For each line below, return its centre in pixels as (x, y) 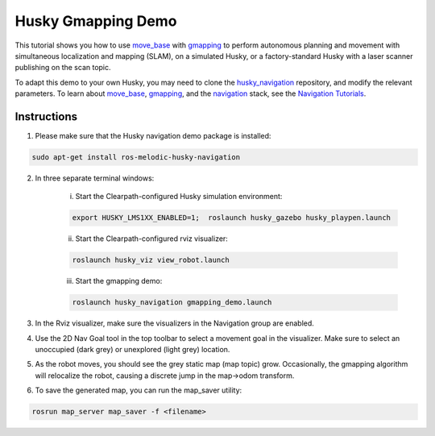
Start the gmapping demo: (119, 281)
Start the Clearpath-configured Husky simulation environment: (179, 197)
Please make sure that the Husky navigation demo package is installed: (153, 136)
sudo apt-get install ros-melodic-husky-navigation (136, 157)
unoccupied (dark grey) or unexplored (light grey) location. (133, 350)
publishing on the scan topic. (63, 68)
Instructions (46, 116)
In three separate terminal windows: (95, 178)
